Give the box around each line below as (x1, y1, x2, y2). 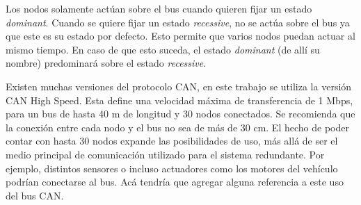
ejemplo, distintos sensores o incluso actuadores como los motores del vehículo (6, 161, 338, 175)
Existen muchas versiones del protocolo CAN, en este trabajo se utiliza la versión (6, 79, 352, 93)
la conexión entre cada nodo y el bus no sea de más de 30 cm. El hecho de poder (6, 120, 349, 134)
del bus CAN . (6, 188, 64, 202)
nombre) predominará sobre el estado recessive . (6, 56, 207, 70)
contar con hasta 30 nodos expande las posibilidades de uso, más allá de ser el (6, 133, 338, 148)
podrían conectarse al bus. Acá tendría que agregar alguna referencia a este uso (6, 174, 344, 189)
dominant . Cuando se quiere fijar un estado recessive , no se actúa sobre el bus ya (6, 15, 350, 29)
